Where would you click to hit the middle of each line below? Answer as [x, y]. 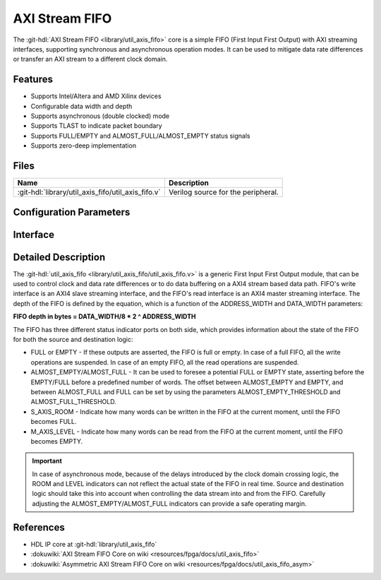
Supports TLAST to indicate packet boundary [96, 126]
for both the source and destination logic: [73, 339]
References [39, 527]
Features [33, 79]
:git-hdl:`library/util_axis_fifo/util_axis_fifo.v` [89, 192]
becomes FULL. [54, 422]
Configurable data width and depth [81, 106]
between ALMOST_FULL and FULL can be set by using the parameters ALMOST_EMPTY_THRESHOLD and [186, 391]
